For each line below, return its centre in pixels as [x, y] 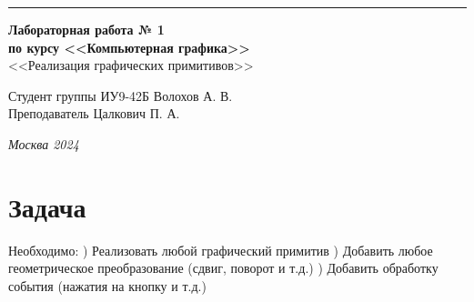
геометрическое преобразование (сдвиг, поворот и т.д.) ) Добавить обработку [223, 268]
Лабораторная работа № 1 [86, 29]
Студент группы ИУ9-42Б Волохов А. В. [121, 95]
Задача [47, 206]
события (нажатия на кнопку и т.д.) [107, 285]
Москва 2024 [44, 143]
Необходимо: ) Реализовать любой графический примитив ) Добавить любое [221, 250]
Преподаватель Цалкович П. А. [94, 113]
